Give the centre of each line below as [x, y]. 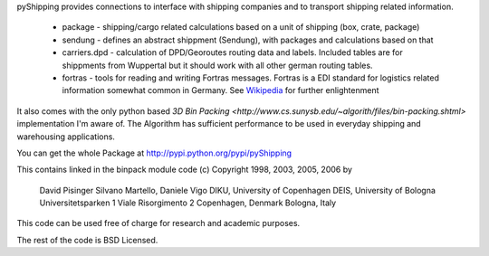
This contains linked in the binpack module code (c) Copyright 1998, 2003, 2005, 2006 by [185, 170]
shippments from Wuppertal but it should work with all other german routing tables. [217, 65]
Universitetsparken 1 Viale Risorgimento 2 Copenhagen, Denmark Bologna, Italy [188, 203]
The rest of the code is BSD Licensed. [87, 240]
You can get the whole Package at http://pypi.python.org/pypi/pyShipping [154, 153]
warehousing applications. [66, 137]
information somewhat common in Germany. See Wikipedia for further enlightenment [221, 90]
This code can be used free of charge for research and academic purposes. [158, 223]
